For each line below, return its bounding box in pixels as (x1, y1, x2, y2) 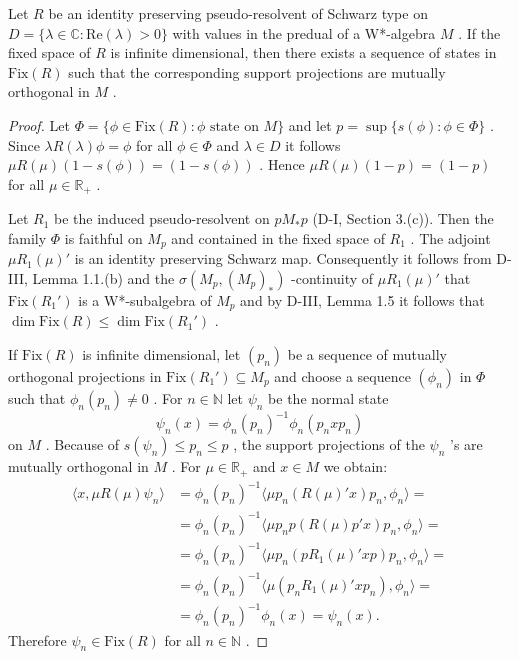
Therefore (8, 629, 67, 650)
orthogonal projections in (8, 365, 162, 386)
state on (209, 119, 259, 134)
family (8, 227, 47, 248)
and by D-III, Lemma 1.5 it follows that (240, 289, 485, 310)
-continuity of (291, 267, 374, 288)
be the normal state (268, 387, 389, 408)
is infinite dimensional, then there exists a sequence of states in (110, 42, 497, 63)
